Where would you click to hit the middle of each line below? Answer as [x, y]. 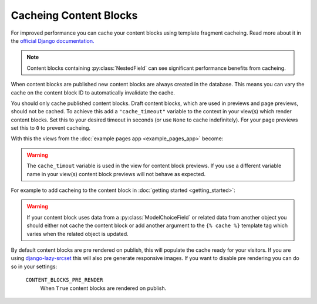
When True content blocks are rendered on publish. [103, 288]
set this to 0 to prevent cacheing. [51, 128]
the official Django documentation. [53, 40]
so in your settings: [34, 266]
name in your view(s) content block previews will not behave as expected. [116, 174]
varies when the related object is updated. [77, 234]
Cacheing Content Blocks [74, 15]
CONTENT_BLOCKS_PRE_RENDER [64, 280]
